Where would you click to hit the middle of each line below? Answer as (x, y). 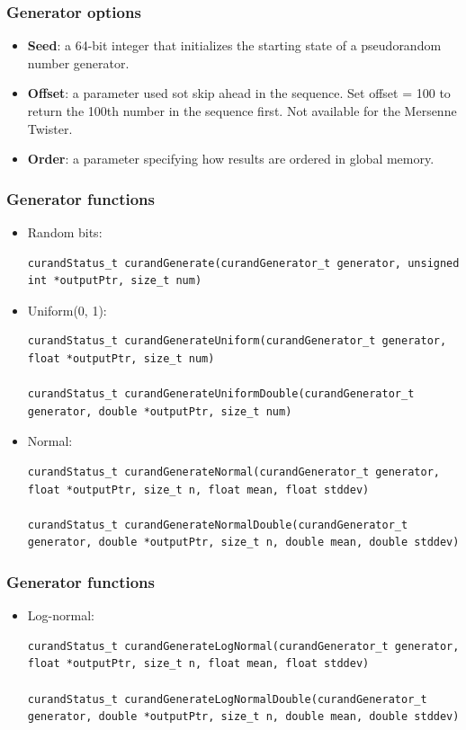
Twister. (50, 128)
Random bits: (65, 232)
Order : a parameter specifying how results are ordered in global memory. (231, 159)
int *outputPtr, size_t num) (115, 281)
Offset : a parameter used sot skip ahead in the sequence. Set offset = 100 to (239, 93)
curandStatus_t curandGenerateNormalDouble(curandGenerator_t (218, 525)
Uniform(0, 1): (67, 310)
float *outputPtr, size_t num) (121, 358)
